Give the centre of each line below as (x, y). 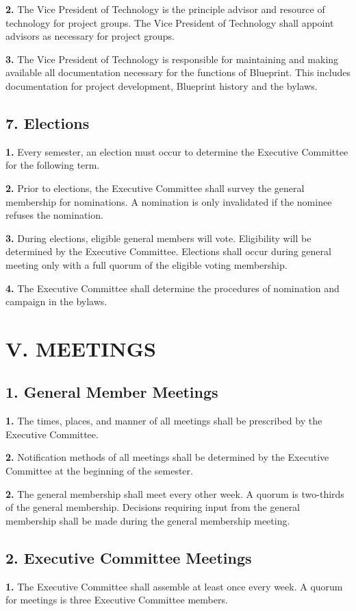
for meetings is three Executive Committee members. (117, 600)
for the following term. (53, 165)
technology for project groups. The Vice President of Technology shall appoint (170, 22)
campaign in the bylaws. (56, 301)
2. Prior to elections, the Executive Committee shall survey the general (155, 188)
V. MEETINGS (81, 348)
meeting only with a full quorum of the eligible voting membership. (147, 264)
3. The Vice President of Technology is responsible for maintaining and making (172, 59)
